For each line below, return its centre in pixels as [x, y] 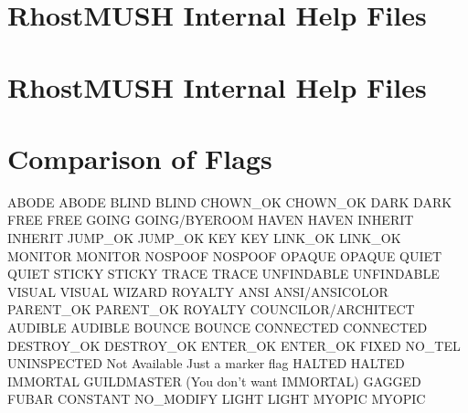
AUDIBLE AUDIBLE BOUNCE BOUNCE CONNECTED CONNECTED [218, 328]
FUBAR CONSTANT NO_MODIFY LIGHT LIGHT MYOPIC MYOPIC [217, 399]
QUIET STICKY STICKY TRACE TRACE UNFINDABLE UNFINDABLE [223, 274]
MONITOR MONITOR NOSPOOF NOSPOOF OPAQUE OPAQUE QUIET [225, 255]
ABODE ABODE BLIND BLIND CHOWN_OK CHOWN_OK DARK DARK [230, 201]
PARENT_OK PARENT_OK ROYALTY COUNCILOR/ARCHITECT [211, 309]
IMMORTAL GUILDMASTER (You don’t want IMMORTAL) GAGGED [214, 381]
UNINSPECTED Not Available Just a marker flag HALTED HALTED [206, 363]
